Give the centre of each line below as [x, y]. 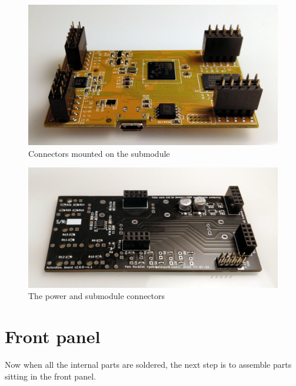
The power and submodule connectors [97, 296]
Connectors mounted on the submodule [99, 153]
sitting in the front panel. [50, 376]
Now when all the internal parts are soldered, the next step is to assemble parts [148, 364]
